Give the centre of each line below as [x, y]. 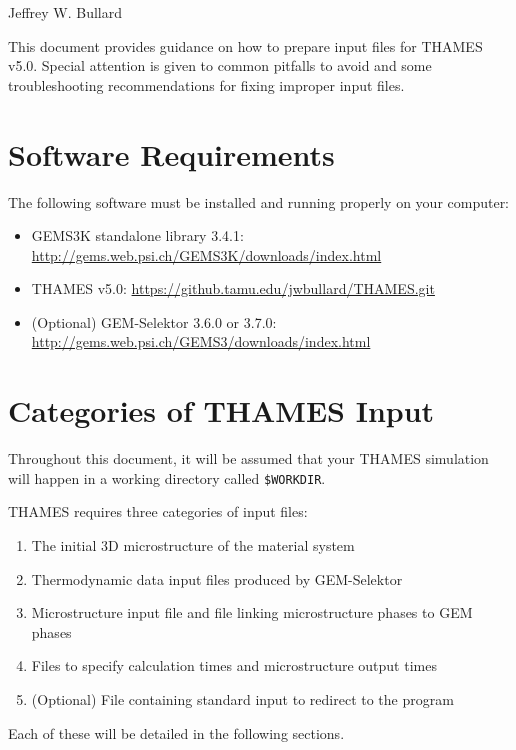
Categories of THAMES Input [221, 410]
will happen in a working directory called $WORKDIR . [167, 477]
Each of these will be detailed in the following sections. [176, 732]
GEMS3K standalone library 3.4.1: [137, 235]
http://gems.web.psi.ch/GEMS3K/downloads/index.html [206, 254]
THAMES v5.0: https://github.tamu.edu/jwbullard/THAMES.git [233, 288]
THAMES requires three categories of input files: [158, 511]
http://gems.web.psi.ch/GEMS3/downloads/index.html [201, 341]
